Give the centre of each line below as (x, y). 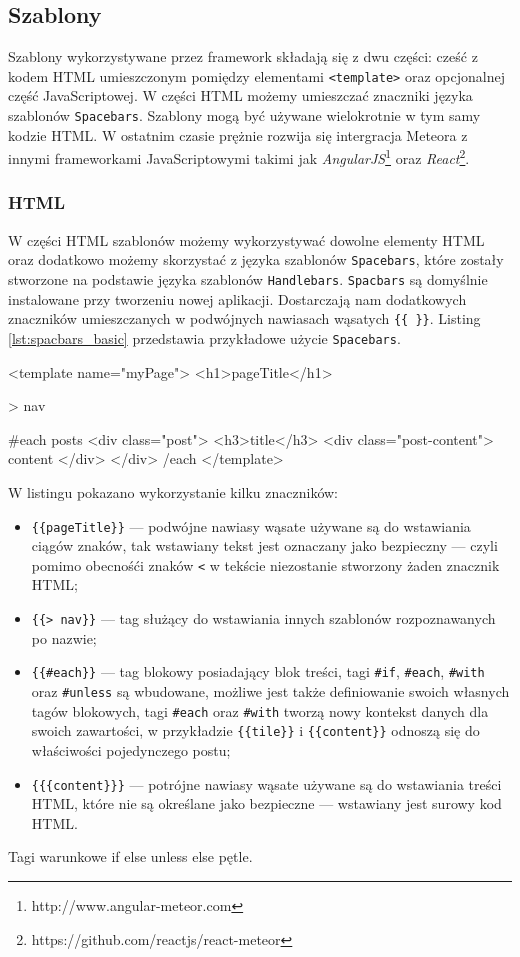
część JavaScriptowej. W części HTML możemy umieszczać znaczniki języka (240, 95)
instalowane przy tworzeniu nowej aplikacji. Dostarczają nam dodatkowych (237, 298)
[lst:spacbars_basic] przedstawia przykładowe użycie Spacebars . (204, 337)
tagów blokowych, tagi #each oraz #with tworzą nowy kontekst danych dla (260, 710)
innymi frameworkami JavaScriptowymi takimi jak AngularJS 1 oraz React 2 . (239, 156)
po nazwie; (64, 637)
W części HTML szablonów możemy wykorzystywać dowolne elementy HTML (246, 239)
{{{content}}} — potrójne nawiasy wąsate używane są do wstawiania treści (266, 783)
